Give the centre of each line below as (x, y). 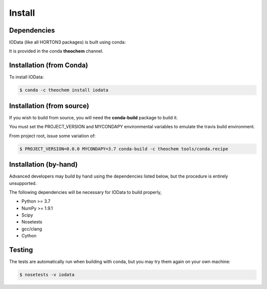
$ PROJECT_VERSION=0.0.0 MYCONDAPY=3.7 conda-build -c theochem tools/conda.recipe (124, 149)
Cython (29, 236)
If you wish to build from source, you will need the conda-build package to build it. (93, 117)
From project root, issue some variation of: (52, 136)
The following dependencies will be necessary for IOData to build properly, (85, 192)
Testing (21, 250)
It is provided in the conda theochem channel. (56, 51)
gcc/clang (32, 229)
